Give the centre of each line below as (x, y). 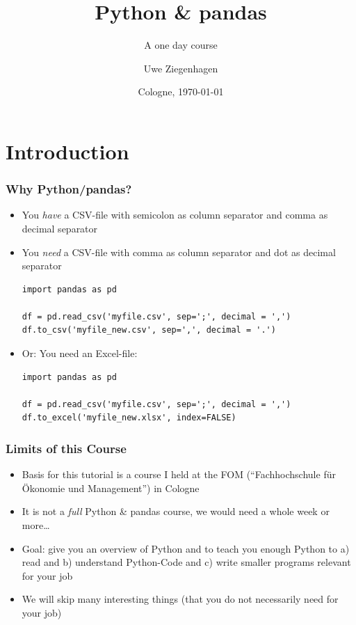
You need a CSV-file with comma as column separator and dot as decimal (179, 252)
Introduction (67, 151)
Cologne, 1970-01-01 (181, 92)
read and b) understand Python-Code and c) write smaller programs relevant (186, 562)
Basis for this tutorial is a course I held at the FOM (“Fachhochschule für (179, 474)
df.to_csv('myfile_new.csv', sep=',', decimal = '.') (149, 330)
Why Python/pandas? (69, 189)
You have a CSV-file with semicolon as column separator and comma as (175, 215)
